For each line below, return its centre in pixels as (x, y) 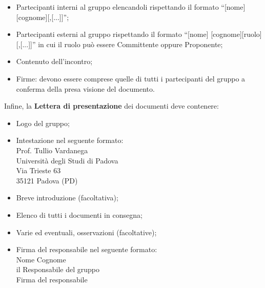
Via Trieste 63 (38, 170)
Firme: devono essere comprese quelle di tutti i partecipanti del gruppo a (131, 78)
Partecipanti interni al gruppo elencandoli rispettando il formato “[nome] (131, 7)
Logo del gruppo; (43, 123)
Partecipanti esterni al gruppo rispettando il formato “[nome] (112, 34)
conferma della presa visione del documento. (85, 88)
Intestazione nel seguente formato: (70, 140)
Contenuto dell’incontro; (54, 61)
